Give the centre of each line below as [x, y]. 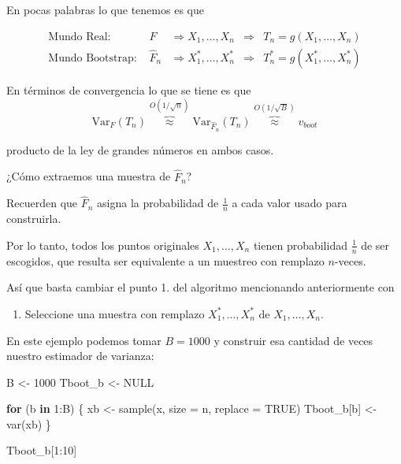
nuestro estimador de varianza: [80, 356]
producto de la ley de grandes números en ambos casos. [140, 149]
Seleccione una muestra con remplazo [115, 313]
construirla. [34, 219]
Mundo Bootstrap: [93, 58]
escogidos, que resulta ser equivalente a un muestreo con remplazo [165, 260]
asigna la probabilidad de [158, 203]
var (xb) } [29, 423]
